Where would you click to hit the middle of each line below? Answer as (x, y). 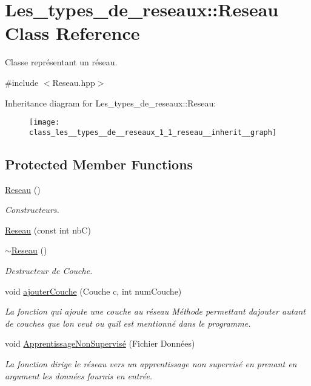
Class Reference (72, 33)
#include (22, 82)
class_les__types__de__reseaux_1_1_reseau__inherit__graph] (153, 132)
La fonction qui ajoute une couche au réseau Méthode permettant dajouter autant (155, 311)
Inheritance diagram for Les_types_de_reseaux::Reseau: (111, 103)
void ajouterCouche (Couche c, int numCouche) (93, 291)
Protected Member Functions (99, 164)
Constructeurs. (32, 210)
